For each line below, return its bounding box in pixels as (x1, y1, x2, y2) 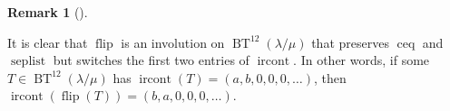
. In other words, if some (293, 51, 430, 69)
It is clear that (7, 32, 88, 51)
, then (314, 68, 347, 87)
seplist (10, 55, 46, 69)
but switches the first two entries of (53, 51, 249, 69)
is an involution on (121, 32, 225, 51)
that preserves (311, 32, 389, 51)
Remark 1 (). (7, 3, 88, 21)
